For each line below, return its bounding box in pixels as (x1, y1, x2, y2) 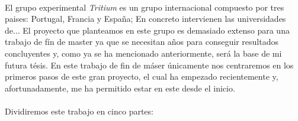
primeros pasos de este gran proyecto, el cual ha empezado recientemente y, (5, 70, 278, 83)
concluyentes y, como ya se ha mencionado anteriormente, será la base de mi (5, 47, 282, 59)
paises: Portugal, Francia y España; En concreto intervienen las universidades (5, 12, 286, 25)
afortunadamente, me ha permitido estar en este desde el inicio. (5, 81, 235, 94)
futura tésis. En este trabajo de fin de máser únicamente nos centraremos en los (5, 58, 294, 71)
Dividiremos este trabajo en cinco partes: (5, 104, 153, 117)
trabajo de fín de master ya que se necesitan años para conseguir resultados (5, 35, 278, 48)
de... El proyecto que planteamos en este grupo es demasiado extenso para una (5, 24, 290, 36)
